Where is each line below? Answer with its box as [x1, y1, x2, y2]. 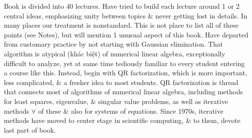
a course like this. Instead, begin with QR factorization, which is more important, [4, 68, 247, 78]
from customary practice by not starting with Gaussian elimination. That [4, 39, 223, 49]
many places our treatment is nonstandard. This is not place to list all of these [4, 20, 239, 30]
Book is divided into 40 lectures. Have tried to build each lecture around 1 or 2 [4, 1, 240, 11]
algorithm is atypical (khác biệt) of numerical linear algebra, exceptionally [4, 48, 225, 58]
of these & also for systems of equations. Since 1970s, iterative [38, 105, 223, 116]
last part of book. [4, 124, 56, 135]
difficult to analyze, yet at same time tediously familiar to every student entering [4, 58, 245, 68]
